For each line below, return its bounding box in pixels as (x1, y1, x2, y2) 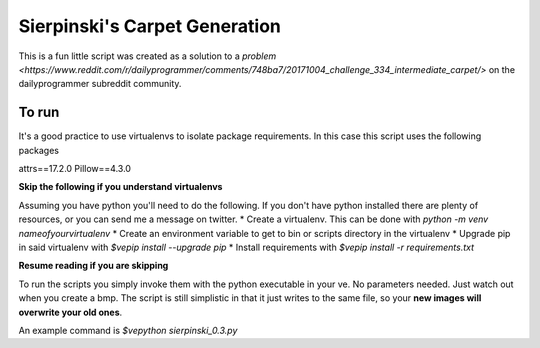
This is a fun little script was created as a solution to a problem (18, 50, 277, 62)
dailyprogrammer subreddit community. (18, 78, 182, 90)
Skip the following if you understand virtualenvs (18, 181, 223, 193)
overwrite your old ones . (18, 306, 123, 318)
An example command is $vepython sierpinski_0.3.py (18, 324, 238, 336)
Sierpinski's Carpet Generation (18, 15, 282, 37)
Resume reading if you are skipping (18, 260, 169, 272)
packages (18, 144, 60, 156)
